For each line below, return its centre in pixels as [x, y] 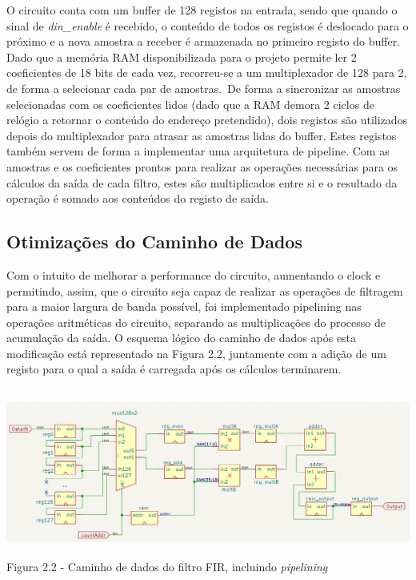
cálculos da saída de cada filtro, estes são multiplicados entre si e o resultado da [202, 182]
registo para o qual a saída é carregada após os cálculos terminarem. [174, 369]
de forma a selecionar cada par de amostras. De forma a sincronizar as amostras [204, 88]
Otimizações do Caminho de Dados [154, 242]
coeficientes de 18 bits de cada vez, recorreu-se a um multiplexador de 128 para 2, [207, 72]
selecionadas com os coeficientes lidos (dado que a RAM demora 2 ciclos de [190, 104]
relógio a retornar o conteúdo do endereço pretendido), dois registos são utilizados [207, 120]
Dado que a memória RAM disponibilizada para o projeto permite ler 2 [182, 56]
